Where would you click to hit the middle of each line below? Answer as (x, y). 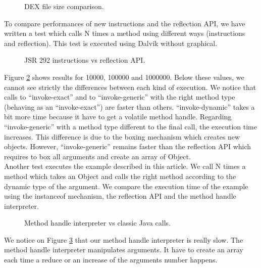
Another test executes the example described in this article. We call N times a (125, 166)
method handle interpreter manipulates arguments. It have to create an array (124, 250)
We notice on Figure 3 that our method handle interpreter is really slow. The (124, 239)
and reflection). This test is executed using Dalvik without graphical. (111, 43)
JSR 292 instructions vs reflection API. (85, 60)
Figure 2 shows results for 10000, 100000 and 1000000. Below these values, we (124, 77)
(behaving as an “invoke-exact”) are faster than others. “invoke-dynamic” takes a (129, 106)
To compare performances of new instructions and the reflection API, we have (125, 23)
